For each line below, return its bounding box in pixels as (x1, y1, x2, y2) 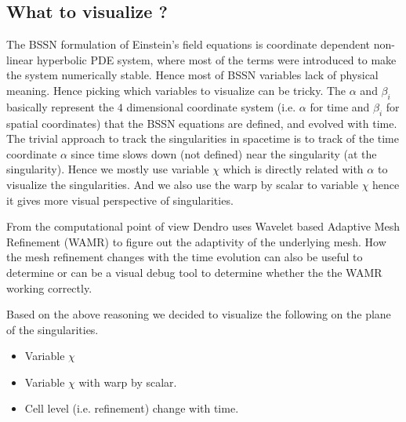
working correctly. (6, 279, 92, 296)
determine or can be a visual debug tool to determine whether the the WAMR (6, 264, 382, 280)
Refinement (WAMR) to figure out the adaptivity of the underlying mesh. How (6, 233, 386, 249)
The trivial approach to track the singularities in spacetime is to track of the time (6, 130, 399, 147)
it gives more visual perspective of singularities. (6, 191, 234, 208)
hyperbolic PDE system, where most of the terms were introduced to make (36, 51, 397, 67)
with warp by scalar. (78, 373, 177, 390)
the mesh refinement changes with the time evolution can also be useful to (6, 249, 363, 265)
